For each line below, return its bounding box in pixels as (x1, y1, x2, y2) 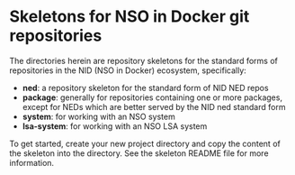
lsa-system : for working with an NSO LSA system (22, 120, 208, 132)
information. (9, 157, 55, 168)
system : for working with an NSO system (22, 111, 175, 122)
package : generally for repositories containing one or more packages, (22, 92, 283, 103)
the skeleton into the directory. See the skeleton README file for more (9, 147, 269, 159)
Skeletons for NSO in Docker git (9, 6, 250, 27)
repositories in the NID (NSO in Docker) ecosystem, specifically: (9, 65, 247, 76)
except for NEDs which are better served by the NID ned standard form (22, 101, 286, 112)
